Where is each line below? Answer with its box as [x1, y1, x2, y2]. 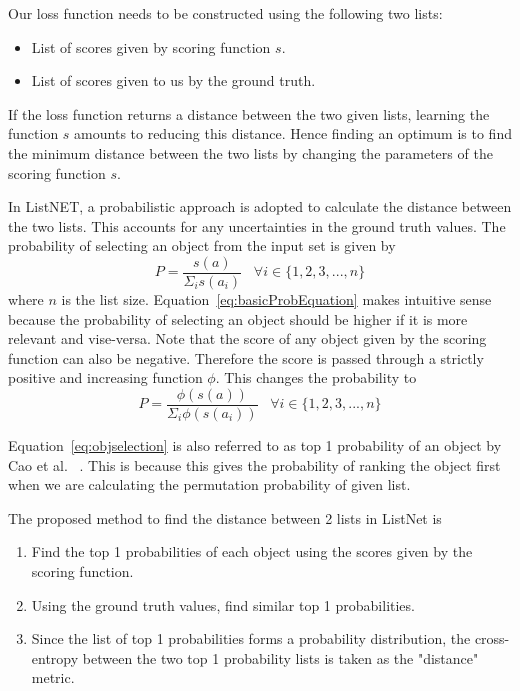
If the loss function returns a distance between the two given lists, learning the [8, 103, 490, 124]
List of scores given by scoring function [31, 36, 271, 57]
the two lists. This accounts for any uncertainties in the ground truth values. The [8, 215, 506, 236]
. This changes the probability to [215, 367, 417, 388]
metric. [31, 667, 75, 688]
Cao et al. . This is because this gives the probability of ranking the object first [8, 454, 501, 475]
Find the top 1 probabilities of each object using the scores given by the [31, 541, 473, 562]
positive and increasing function [8, 367, 203, 388]
